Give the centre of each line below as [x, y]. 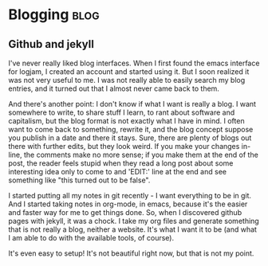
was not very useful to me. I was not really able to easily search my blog [127, 80]
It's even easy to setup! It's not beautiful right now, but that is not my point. [131, 253]
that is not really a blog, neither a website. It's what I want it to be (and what [133, 229]
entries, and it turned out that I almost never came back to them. [114, 88]
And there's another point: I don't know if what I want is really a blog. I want [132, 104]
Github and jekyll [51, 44]
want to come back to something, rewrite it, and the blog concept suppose [131, 129]
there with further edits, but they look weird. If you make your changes [124, 146]
